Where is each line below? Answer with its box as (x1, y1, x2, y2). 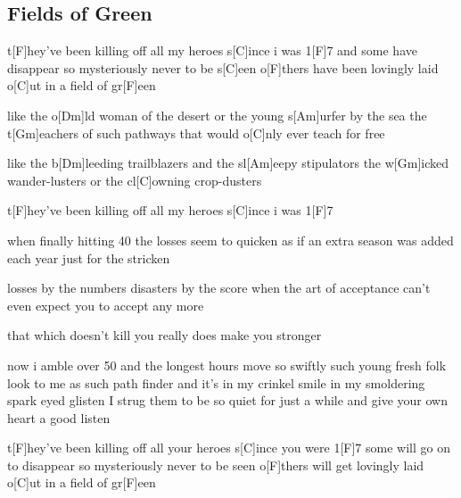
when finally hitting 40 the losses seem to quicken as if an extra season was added (7, 230, 454, 249)
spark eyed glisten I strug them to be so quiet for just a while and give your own (7, 391, 449, 410)
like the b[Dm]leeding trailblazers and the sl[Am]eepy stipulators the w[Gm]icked (7, 154, 449, 172)
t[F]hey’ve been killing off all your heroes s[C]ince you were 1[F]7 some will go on (7, 438, 450, 457)
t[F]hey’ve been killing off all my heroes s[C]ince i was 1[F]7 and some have (7, 41, 417, 60)
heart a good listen (7, 408, 111, 427)
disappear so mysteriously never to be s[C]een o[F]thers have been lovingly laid (7, 58, 439, 77)
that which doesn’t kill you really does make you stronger (7, 326, 322, 344)
